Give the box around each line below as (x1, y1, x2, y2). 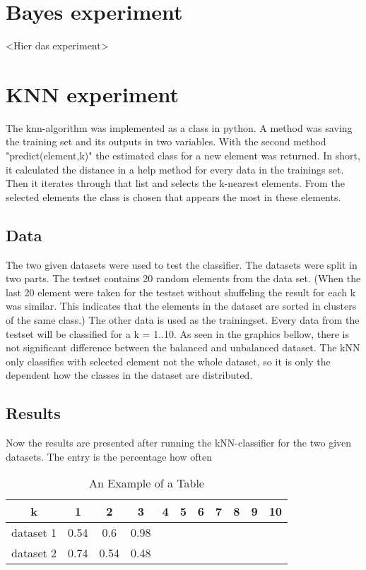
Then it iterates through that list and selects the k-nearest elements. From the (6, 176, 345, 190)
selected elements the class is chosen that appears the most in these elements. (6, 189, 341, 204)
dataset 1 (11, 524, 57, 541)
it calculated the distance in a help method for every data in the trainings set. (6, 162, 344, 176)
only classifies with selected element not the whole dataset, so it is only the (6, 353, 331, 368)
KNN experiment (6, 79, 179, 108)
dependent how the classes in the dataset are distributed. (6, 368, 253, 382)
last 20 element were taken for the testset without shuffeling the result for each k (6, 284, 356, 299)
